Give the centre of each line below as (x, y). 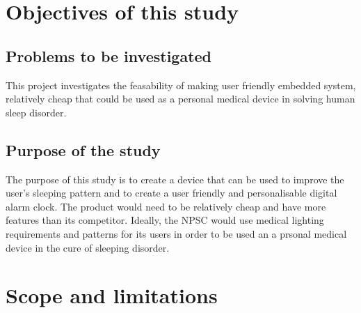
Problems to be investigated (109, 55)
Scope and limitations (112, 295)
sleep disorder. (36, 112)
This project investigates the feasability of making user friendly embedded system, (181, 85)
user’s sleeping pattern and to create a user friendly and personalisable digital (171, 193)
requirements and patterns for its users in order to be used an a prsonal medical (176, 233)
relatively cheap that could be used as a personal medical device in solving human (180, 99)
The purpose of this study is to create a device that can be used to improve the (175, 179)
